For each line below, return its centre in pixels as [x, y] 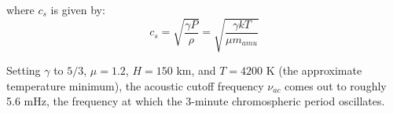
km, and [196, 70]
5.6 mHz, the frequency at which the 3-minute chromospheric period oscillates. [196, 101]
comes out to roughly [336, 85]
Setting [24, 70]
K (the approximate [314, 70]
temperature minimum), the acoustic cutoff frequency [135, 85]
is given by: [78, 9]
